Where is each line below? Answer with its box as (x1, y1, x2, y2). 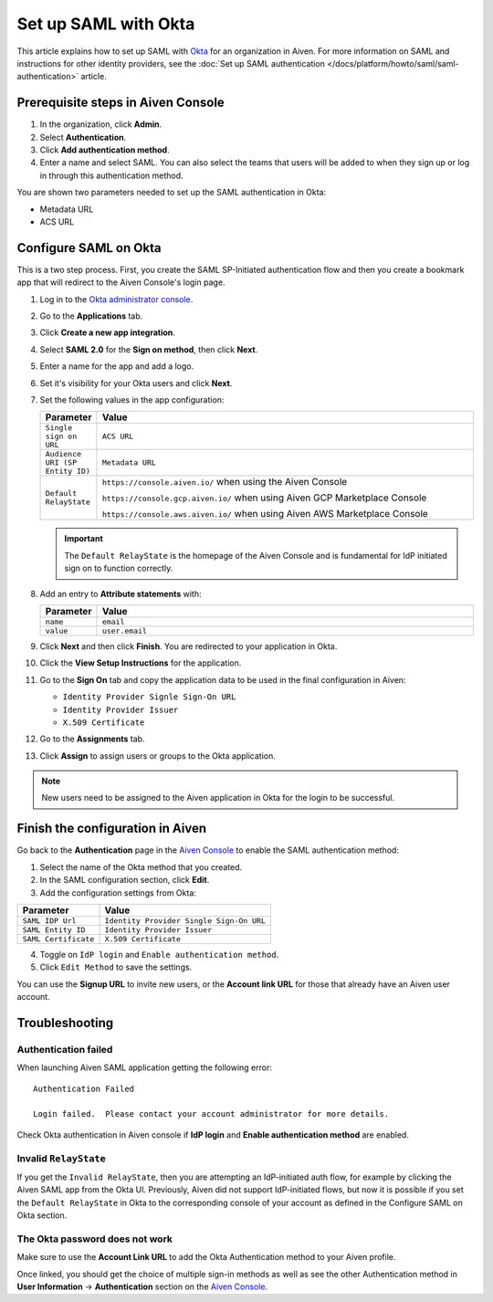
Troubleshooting (16, 1014, 114, 1031)
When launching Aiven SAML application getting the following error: (16, 1062, 273, 1073)
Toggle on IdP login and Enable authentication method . (39, 949, 279, 960)
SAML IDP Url (22, 916, 77, 926)
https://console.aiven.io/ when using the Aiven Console (101, 476, 348, 488)
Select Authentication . (39, 131, 127, 142)
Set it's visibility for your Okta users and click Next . (39, 377, 233, 388)
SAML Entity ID (22, 925, 86, 935)
